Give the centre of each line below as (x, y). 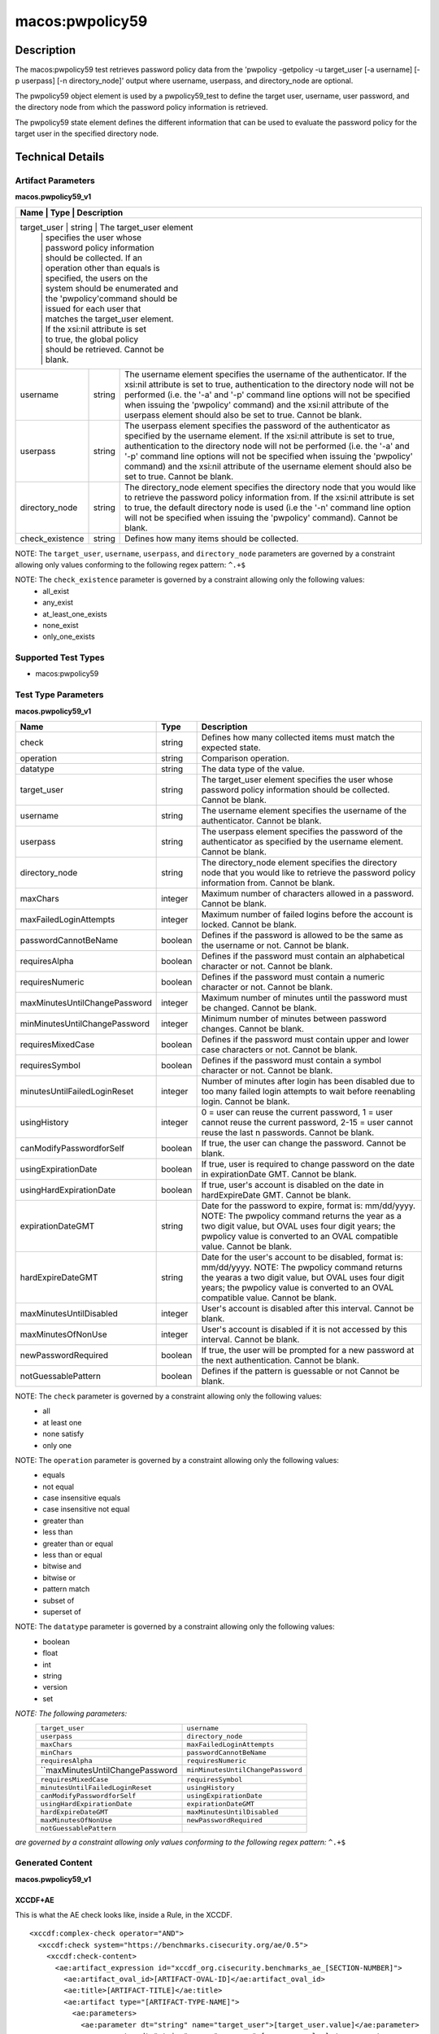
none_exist (61, 625)
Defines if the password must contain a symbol (291, 1060)
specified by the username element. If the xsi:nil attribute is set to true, (260, 435)
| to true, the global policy (89, 339)
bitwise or (59, 1578)
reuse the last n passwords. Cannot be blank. (288, 1133)
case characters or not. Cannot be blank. (279, 1050)
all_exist (56, 591)
